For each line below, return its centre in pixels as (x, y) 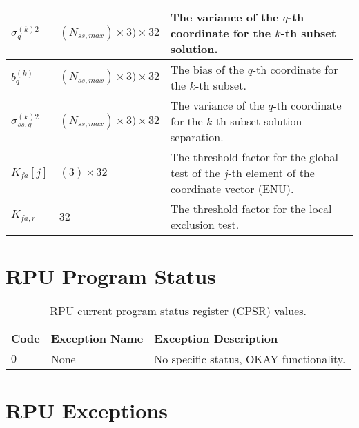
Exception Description (216, 338)
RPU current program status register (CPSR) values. (178, 311)
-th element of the (271, 173)
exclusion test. (205, 224)
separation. (197, 137)
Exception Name (97, 338)
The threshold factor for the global (254, 157)
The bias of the (207, 69)
